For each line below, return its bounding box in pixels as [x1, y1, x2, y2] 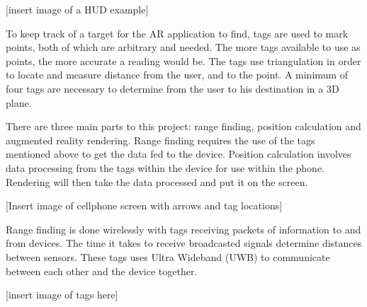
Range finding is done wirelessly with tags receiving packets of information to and [6, 221, 361, 236]
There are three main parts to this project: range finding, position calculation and [6, 119, 361, 134]
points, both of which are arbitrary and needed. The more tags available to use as [6, 40, 361, 54]
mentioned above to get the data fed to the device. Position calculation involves [6, 146, 351, 161]
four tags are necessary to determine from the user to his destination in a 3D [6, 81, 339, 95]
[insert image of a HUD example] [6, 2, 149, 16]
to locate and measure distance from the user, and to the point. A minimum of [6, 67, 348, 82]
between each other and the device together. [6, 263, 198, 278]
